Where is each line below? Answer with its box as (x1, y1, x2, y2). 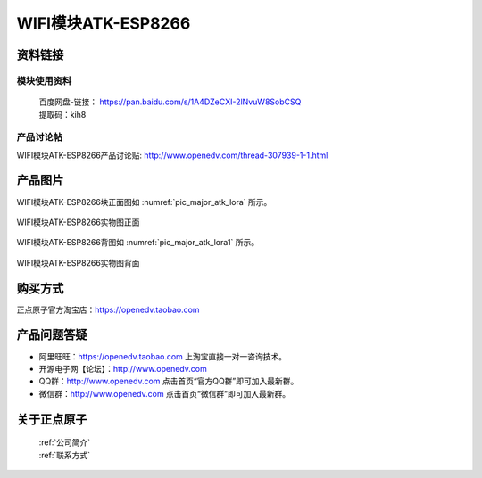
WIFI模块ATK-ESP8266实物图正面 (16, 217, 140, 227)
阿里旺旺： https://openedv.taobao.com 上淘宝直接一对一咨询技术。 (38, 350, 287, 361)
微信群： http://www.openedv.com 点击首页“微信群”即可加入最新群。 (38, 388, 290, 399)
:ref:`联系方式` (38, 449, 91, 460)
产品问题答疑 (16, 327, 87, 342)
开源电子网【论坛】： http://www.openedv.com (38, 363, 207, 374)
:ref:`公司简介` (38, 437, 91, 448)
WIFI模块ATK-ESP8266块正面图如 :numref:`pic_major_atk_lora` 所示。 (16, 196, 272, 207)
